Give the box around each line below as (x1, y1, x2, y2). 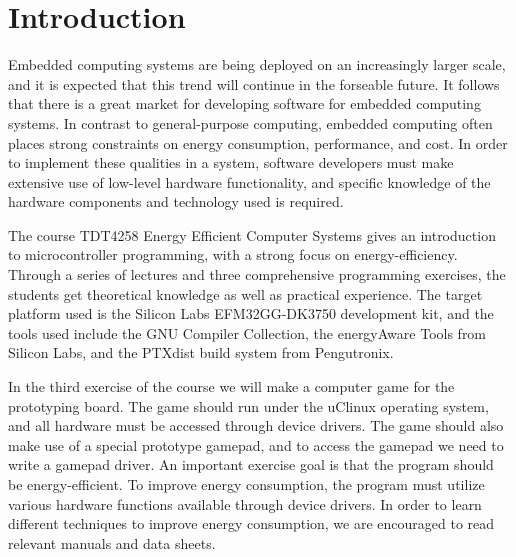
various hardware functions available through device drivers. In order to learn (8, 493, 482, 514)
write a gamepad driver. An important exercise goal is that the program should (8, 454, 494, 475)
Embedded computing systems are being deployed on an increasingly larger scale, (8, 54, 506, 75)
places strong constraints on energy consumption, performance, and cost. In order (8, 132, 508, 153)
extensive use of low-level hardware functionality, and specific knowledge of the (8, 171, 491, 192)
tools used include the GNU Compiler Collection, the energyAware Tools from (8, 322, 487, 343)
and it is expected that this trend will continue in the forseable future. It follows (8, 73, 500, 94)
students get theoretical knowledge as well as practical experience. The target (8, 283, 483, 304)
